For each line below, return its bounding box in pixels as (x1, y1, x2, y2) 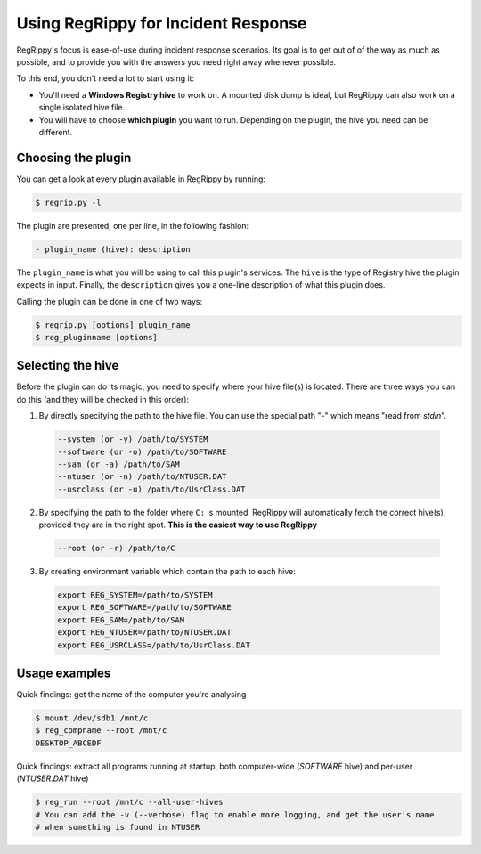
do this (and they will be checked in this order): (16, 394, 190, 404)
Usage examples (16, 666, 111, 681)
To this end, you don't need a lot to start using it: (16, 73, 195, 84)
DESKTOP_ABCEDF (35, 737, 102, 748)
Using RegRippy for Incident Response (16, 13, 307, 33)
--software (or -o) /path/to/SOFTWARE (57, 446, 227, 457)
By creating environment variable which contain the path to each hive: (38, 566, 296, 577)
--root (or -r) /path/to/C (57, 543, 175, 554)
